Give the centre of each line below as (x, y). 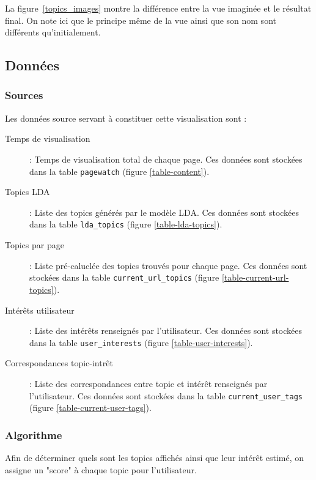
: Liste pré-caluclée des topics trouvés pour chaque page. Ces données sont (168, 265)
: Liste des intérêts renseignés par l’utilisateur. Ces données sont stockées (166, 330)
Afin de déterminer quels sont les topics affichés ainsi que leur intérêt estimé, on (155, 457)
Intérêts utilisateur (40, 310)
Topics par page (35, 245)
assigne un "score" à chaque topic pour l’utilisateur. (101, 469)
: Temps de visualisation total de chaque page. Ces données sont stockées (166, 159)
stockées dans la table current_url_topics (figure (124, 277)
